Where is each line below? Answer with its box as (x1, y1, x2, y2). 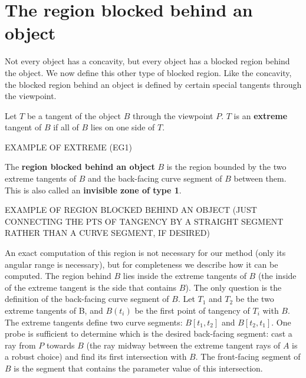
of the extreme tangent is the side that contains (5, 281, 177, 293)
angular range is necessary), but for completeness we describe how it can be (5, 258, 278, 270)
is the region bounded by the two (166, 160, 287, 173)
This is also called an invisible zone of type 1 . (5, 183, 182, 196)
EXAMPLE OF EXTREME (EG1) (5, 140, 132, 153)
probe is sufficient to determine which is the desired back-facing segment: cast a (5, 327, 292, 340)
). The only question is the (185, 281, 282, 293)
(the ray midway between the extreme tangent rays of (86, 338, 281, 351)
